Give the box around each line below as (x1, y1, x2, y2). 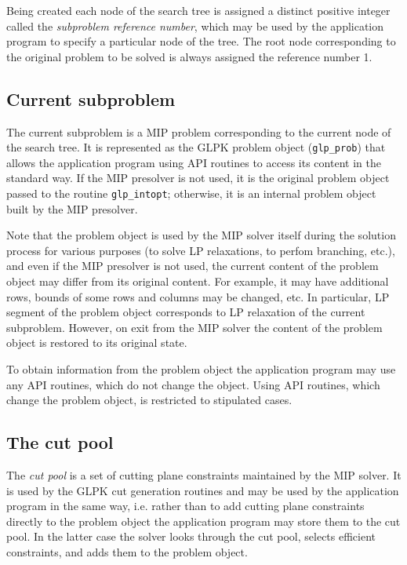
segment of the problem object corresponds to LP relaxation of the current (6, 304, 365, 320)
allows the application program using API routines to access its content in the (6, 154, 381, 170)
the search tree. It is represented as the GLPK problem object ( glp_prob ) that (6, 139, 386, 155)
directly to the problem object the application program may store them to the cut (6, 512, 401, 529)
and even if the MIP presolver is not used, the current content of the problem (6, 257, 379, 274)
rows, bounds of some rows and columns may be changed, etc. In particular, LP (6, 288, 390, 304)
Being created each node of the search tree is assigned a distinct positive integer (6, 2, 391, 18)
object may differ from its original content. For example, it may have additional (6, 273, 389, 290)
